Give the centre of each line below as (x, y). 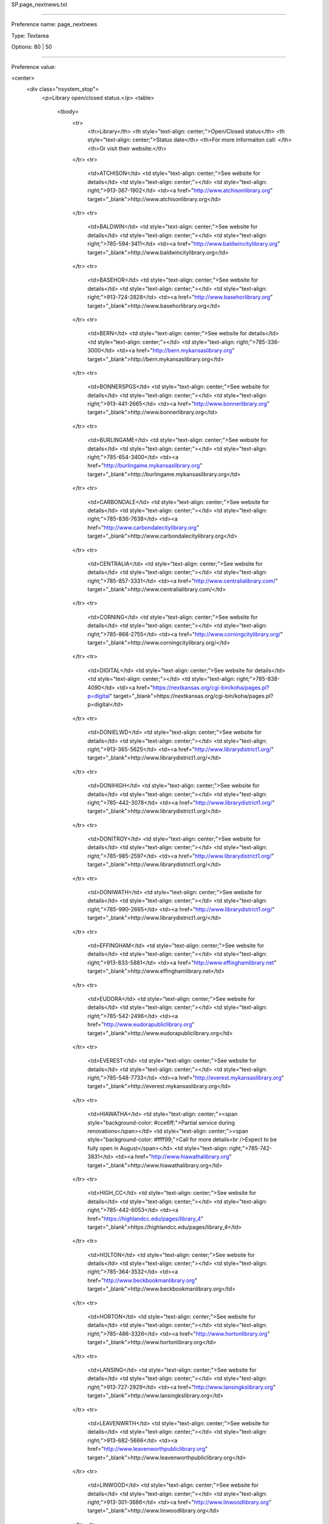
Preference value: (34, 66)
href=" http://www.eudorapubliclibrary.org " (141, 1025)
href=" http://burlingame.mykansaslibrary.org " (145, 466)
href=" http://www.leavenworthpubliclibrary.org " (148, 1449)
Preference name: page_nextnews (54, 24)
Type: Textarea (30, 35)
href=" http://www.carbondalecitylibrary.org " (143, 527)
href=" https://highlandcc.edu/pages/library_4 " (145, 1219)
